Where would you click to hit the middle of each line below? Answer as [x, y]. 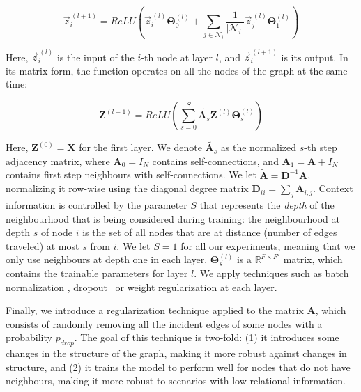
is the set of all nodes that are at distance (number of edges [210, 232]
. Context [333, 188]
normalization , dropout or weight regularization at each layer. [141, 287]
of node [57, 232]
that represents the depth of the [267, 205]
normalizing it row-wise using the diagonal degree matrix [127, 188]
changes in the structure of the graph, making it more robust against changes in [176, 353]
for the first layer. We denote [140, 147]
